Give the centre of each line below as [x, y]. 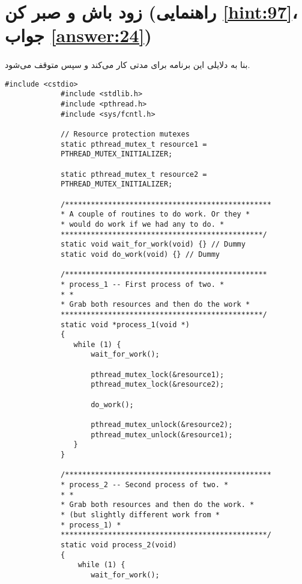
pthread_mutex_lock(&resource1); [158, 374]
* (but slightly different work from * [140, 515]
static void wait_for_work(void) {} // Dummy [153, 244]
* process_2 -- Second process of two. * [145, 485]
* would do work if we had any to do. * [143, 224]
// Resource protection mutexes [125, 134]
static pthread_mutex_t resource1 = [134, 144]
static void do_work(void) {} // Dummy [140, 254]
